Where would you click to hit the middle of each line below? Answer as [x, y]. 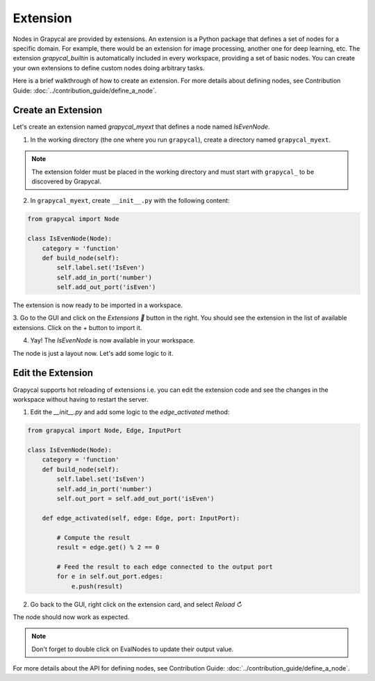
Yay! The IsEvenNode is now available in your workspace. [113, 340]
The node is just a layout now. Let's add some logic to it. [93, 353]
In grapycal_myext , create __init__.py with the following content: [130, 201]
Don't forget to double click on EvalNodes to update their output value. [133, 649]
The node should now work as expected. [71, 617]
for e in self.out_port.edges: [110, 576]
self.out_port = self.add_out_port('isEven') [135, 499]
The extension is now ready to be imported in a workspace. [98, 305]
